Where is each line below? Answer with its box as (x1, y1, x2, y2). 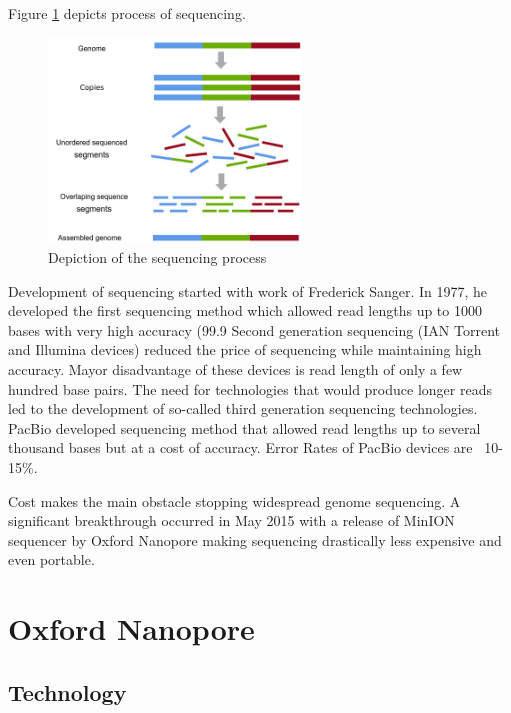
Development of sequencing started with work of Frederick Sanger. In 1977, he (8, 280, 488, 301)
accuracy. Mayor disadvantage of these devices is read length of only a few (8, 359, 463, 379)
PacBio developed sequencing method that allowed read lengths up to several (8, 417, 481, 438)
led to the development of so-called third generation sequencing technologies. (8, 398, 478, 419)
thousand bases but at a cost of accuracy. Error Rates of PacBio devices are (8, 437, 473, 458)
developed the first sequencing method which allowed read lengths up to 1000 (8, 300, 482, 321)
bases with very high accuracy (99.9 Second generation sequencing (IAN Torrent (8, 319, 500, 340)
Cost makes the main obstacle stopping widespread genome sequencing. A (8, 490, 461, 511)
